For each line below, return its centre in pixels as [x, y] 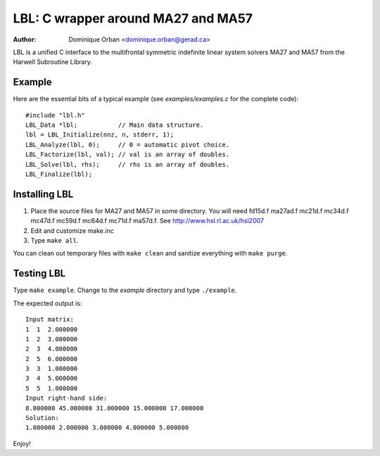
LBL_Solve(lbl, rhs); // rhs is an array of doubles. [128, 164]
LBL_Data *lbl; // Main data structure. [115, 125]
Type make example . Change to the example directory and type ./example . [125, 290]
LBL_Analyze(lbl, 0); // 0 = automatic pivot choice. [128, 145]
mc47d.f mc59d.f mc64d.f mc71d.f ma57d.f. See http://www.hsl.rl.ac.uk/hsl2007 [147, 221]
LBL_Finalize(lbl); [59, 174]
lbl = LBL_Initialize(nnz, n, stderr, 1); [100, 135]
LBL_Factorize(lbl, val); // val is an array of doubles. [128, 154]
